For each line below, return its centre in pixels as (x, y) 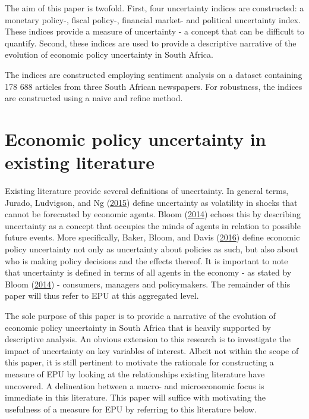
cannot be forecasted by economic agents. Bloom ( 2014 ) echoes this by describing (153, 214)
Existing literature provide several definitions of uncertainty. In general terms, (147, 191)
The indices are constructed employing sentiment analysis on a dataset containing (154, 74)
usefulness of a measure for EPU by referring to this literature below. (131, 409)
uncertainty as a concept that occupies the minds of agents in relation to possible (153, 225)
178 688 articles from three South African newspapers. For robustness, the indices (154, 86)
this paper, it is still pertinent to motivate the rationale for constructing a (139, 362)
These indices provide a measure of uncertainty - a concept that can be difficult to (154, 31)
